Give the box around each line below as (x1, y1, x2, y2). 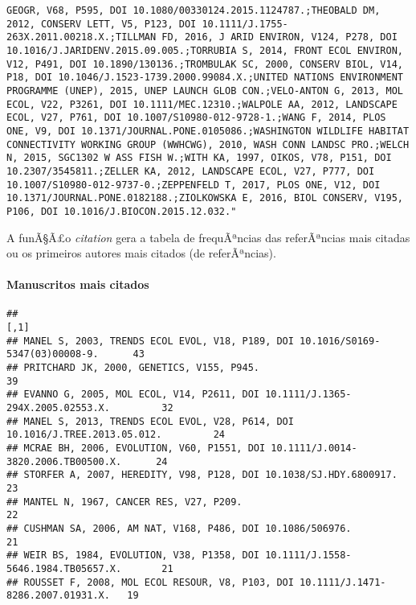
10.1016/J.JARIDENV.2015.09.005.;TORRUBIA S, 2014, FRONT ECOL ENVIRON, (6, 44, 403, 56)
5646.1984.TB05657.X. (6, 562, 122, 574)
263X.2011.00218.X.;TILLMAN (6, 31, 157, 43)
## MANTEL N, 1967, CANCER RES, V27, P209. (6, 496, 243, 508)
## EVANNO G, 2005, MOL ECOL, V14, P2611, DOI (6, 389, 259, 401)
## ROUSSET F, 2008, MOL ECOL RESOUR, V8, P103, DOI (6, 576, 294, 588)
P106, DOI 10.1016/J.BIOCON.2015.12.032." (6, 205, 237, 217)
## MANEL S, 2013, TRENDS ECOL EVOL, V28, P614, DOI (6, 415, 294, 427)
